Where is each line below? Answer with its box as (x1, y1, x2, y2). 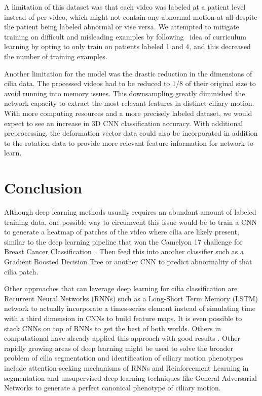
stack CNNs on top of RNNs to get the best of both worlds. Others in (4, 323, 221, 333)
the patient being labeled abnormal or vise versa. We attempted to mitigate (4, 21, 239, 32)
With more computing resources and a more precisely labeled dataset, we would (4, 107, 252, 118)
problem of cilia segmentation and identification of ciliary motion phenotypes (4, 352, 243, 363)
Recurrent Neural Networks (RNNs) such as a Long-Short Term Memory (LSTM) (4, 293, 258, 303)
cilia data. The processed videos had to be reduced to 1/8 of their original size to (4, 78, 256, 89)
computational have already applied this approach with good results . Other (4, 333, 240, 343)
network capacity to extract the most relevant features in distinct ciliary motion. (4, 98, 254, 108)
